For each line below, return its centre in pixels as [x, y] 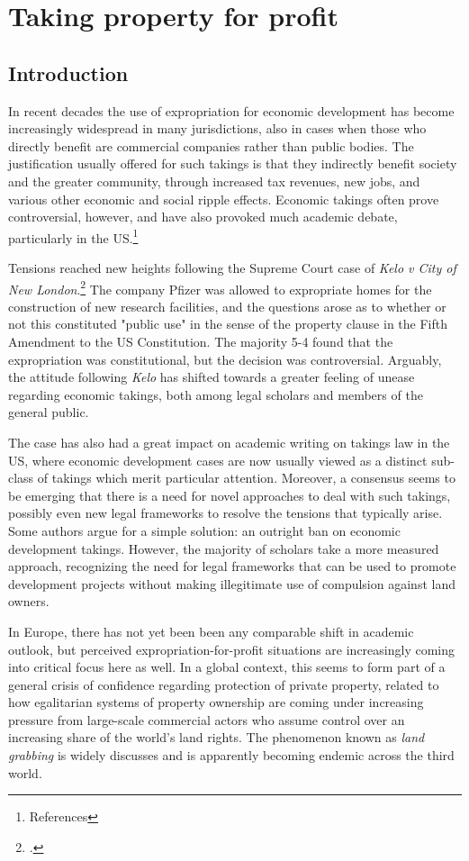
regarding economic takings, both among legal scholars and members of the [216, 394]
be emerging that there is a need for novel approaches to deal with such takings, [230, 495]
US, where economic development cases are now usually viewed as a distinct [218, 460]
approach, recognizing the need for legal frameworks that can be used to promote [232, 566]
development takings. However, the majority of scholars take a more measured [224, 548]
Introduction [68, 73]
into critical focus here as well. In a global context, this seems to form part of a [227, 667]
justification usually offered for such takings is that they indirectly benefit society [233, 163]
